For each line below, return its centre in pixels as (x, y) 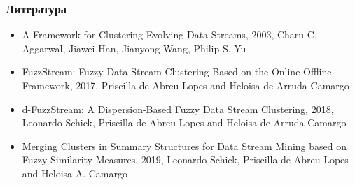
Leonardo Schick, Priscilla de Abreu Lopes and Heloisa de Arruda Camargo (184, 123)
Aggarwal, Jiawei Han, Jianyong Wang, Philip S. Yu (134, 48)
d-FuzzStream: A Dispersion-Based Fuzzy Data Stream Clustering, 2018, (178, 109)
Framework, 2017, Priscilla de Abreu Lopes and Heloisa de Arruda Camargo (186, 85)
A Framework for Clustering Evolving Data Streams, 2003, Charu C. (169, 35)
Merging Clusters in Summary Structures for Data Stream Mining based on (184, 146)
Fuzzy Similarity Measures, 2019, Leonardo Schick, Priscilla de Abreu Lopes (185, 160)
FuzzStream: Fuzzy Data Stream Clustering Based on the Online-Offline (177, 72)
